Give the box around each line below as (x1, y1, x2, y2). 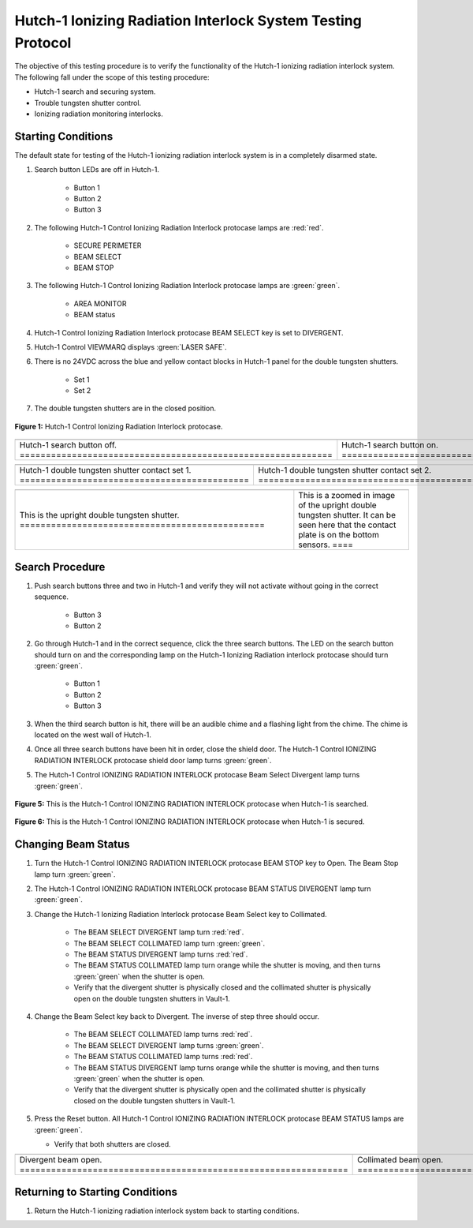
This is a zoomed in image (298, 490, 396, 501)
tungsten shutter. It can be (298, 510, 396, 521)
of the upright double (298, 500, 378, 511)
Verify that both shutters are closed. (54, 1139, 171, 1148)
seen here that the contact (298, 519, 397, 530)
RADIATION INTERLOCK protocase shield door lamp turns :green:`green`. (34, 755, 272, 765)
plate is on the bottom (298, 530, 380, 541)
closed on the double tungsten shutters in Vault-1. (73, 1095, 236, 1105)
